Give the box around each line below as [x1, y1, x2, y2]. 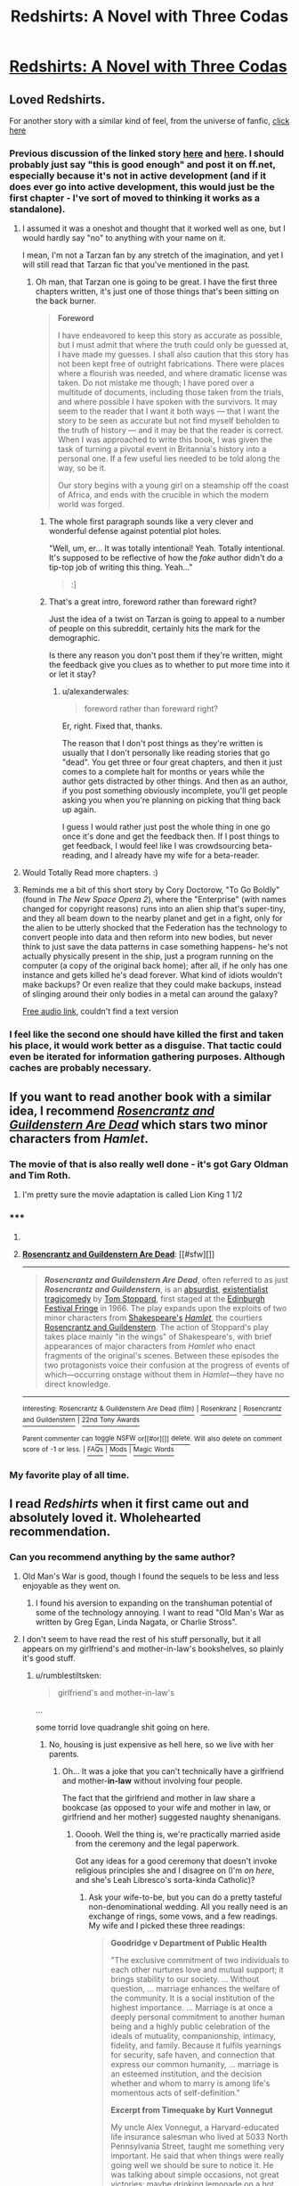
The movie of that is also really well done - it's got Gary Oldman [9, 1157, 289, 1170]
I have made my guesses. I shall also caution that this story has [57, 349, 289, 360]
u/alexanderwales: [61, 686, 130, 697]
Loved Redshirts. [9, 92, 106, 107]
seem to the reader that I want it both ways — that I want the [57, 406, 280, 416]
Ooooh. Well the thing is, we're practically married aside [75, 1829, 281, 1840]
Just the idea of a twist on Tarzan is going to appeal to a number [48, 613, 286, 625]
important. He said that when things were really [110, 2150, 285, 2161]
